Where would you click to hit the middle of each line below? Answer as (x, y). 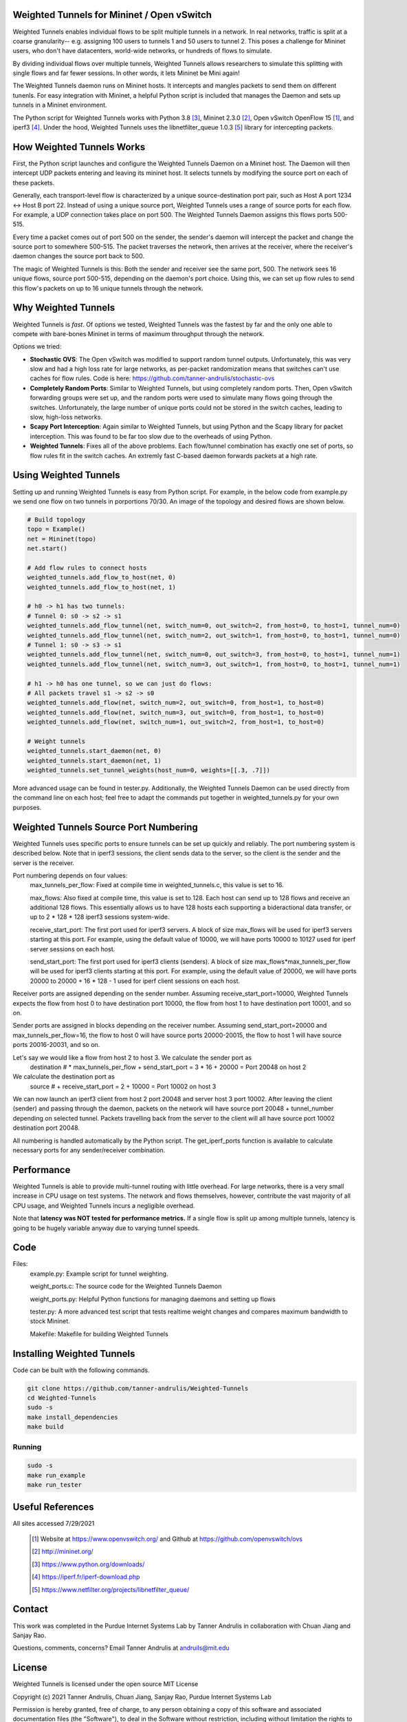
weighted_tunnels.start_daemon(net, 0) (94, 751)
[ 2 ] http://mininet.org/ (63, 1552)
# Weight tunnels (56, 741)
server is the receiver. (44, 863)
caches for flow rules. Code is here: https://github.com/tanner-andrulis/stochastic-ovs (152, 378)
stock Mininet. (50, 1321)
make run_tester (55, 1485)
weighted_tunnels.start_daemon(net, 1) (94, 760)
